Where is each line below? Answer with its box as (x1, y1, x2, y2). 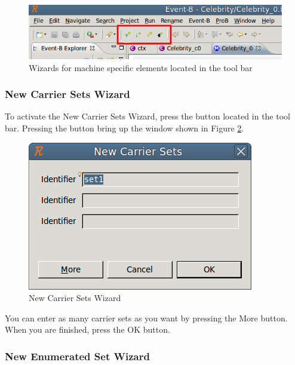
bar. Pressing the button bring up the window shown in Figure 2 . (5, 121, 244, 134)
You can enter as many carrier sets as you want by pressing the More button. (5, 311, 288, 324)
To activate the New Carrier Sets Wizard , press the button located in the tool (5, 110, 290, 122)
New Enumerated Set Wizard (5, 348, 150, 363)
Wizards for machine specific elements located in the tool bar (29, 61, 253, 73)
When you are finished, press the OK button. (5, 323, 170, 336)
